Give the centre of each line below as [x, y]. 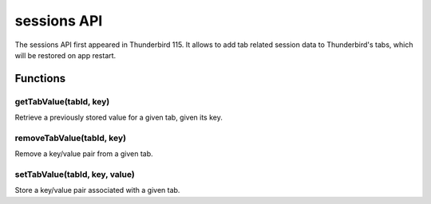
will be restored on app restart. [65, 55]
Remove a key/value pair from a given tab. [84, 154]
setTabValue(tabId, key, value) [75, 174]
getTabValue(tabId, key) [62, 101]
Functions [40, 78]
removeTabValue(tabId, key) [71, 138]
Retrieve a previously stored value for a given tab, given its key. [119, 118]
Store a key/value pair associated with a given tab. [97, 190]
